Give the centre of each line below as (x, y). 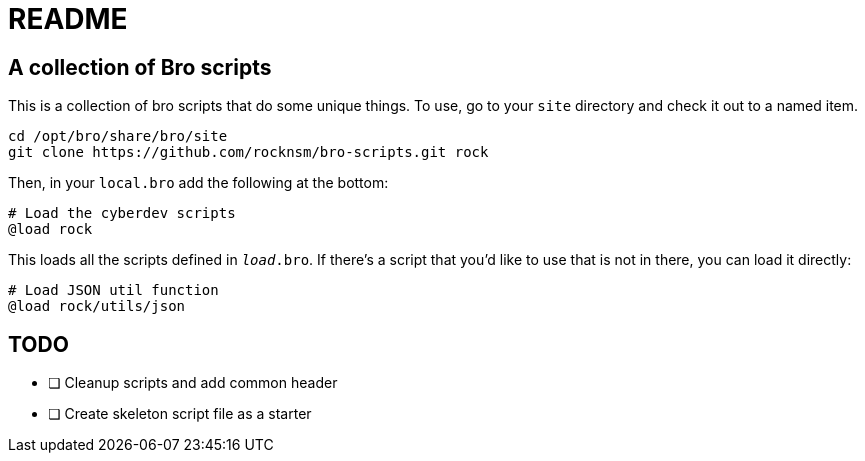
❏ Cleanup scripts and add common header (193, 383)
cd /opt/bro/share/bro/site (118, 136)
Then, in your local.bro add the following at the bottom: (198, 183)
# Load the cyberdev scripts (122, 213)
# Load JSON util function (113, 290)
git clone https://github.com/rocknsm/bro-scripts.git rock (248, 152)
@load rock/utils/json (97, 306)
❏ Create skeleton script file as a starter (180, 414)
